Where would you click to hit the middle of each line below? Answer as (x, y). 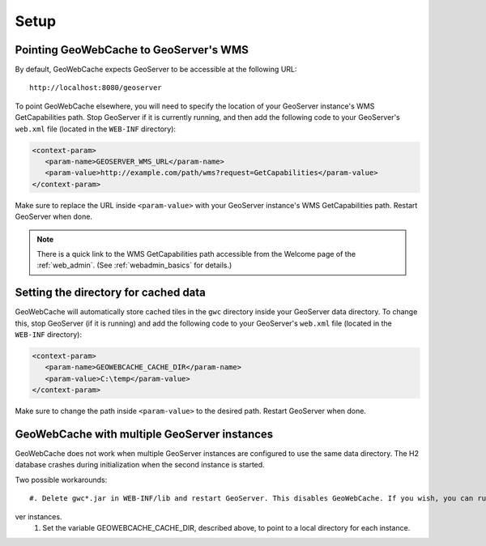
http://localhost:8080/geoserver (96, 88)
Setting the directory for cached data (111, 293)
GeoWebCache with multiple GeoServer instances (144, 434)
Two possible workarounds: (61, 480)
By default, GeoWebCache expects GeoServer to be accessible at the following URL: (156, 70)
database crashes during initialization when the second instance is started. (140, 465)
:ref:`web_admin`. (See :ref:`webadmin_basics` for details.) (134, 265)
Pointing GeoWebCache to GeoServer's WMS (132, 50)
